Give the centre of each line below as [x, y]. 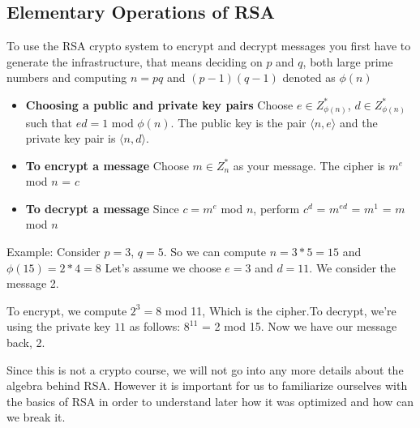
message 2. [33, 283]
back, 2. [26, 342]
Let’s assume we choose [163, 267]
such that [49, 122]
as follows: [155, 326]
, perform [276, 208]
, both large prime [348, 61]
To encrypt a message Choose [107, 165]
